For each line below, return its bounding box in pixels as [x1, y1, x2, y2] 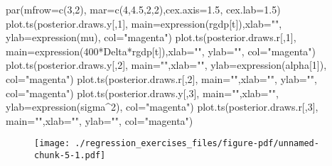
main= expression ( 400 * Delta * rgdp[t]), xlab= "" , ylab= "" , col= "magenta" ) [6, 43, 316, 58]
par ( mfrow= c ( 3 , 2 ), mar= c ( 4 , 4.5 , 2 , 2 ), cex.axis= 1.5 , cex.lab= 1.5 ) [6, 2, 281, 16]
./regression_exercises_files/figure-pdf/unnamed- [75, 138, 319, 149]
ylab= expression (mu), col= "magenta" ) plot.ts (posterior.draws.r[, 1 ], [6, 30, 296, 45]
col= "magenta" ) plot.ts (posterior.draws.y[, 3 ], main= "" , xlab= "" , [6, 85, 279, 100]
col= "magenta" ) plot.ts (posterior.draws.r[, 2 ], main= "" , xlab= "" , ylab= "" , [6, 71, 317, 86]
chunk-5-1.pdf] [34, 150, 106, 160]
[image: [34, 138, 70, 149]
